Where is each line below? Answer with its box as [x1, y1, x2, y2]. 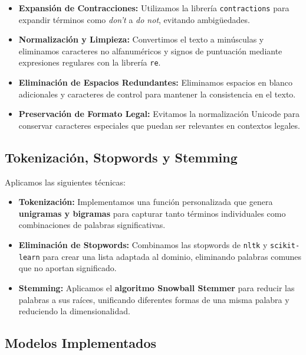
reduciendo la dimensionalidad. [18, 305, 130, 317]
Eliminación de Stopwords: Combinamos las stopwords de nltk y [18, 239, 268, 251]
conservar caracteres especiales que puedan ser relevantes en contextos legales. [18, 119, 300, 131]
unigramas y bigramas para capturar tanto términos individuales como [18, 207, 286, 219]
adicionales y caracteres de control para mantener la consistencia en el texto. [18, 87, 296, 100]
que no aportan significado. [18, 262, 117, 274]
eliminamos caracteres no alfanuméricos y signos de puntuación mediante [18, 44, 282, 57]
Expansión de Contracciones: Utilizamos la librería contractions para [18, 2, 289, 14]
